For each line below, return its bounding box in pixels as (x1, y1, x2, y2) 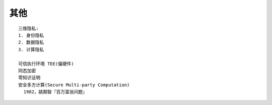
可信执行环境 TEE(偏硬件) (18, 61, 74, 67)
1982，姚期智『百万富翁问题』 (23, 89, 88, 95)
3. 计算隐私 (18, 46, 44, 52)
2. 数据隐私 (18, 39, 44, 45)
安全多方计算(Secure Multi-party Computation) (18, 82, 130, 88)
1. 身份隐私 (18, 32, 44, 38)
